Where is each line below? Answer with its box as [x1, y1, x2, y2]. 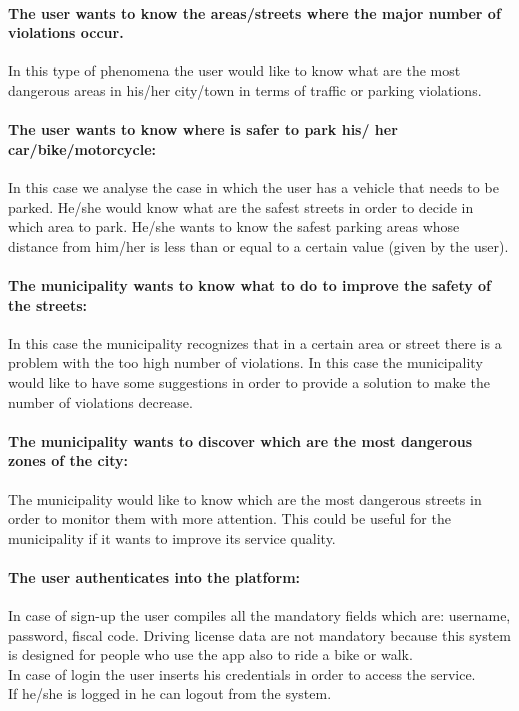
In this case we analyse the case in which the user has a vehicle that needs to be [8, 176, 499, 197]
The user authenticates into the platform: [8, 566, 301, 587]
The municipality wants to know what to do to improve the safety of [8, 274, 492, 295]
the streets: [8, 294, 88, 315]
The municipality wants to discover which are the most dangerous [8, 430, 473, 451]
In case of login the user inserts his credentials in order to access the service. [8, 663, 476, 684]
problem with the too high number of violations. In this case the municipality [8, 352, 483, 373]
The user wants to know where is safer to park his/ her [8, 119, 398, 140]
